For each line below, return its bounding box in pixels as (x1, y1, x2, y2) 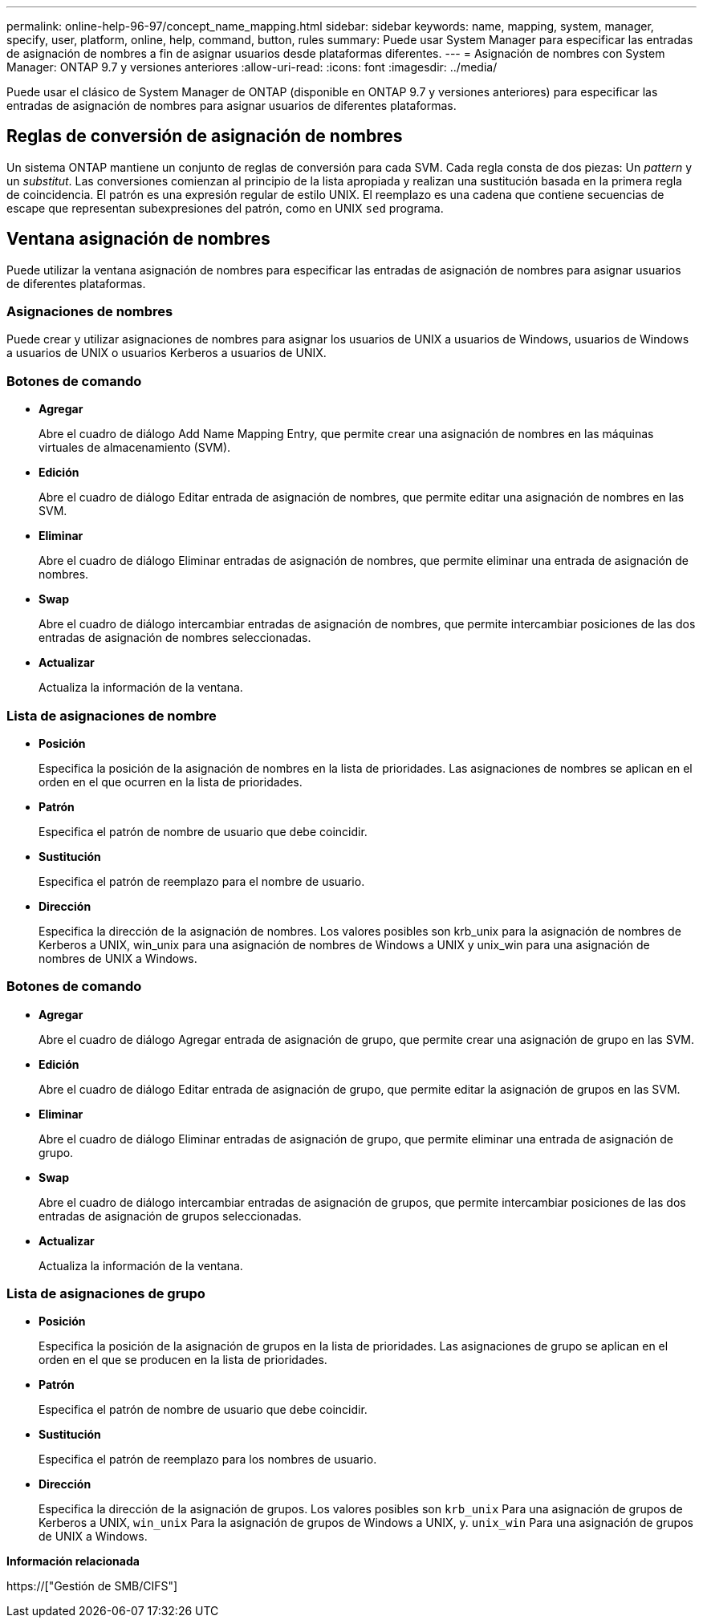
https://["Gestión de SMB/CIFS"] (6, 1579, 178, 1594)
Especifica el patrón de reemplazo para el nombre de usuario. (39, 874, 365, 888)
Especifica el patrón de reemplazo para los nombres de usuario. (39, 1452, 377, 1467)
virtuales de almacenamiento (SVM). (39, 441, 231, 455)
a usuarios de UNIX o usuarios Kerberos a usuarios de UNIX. (6, 346, 327, 360)
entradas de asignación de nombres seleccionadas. (39, 631, 311, 645)
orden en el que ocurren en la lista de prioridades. (39, 774, 303, 789)
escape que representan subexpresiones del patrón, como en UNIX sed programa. (6, 201, 444, 215)
